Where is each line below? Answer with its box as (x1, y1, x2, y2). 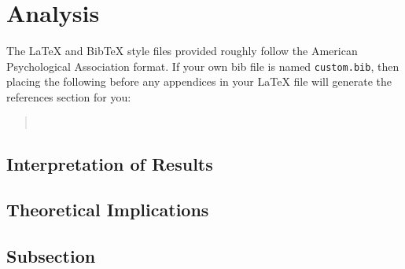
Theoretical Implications (6, 197, 209, 222)
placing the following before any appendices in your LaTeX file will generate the (6, 73, 392, 90)
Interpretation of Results (6, 151, 213, 175)
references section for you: (6, 88, 131, 105)
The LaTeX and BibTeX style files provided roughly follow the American (6, 42, 358, 59)
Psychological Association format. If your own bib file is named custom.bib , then (6, 57, 399, 74)
